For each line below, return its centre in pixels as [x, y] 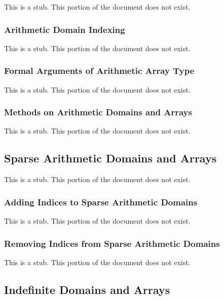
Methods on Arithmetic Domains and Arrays [98, 112]
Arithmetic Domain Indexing [65, 29]
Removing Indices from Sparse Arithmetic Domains [112, 243]
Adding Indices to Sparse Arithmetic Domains [101, 202]
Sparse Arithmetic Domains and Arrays [110, 158]
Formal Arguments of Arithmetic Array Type [99, 71]
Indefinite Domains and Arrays [87, 289]
